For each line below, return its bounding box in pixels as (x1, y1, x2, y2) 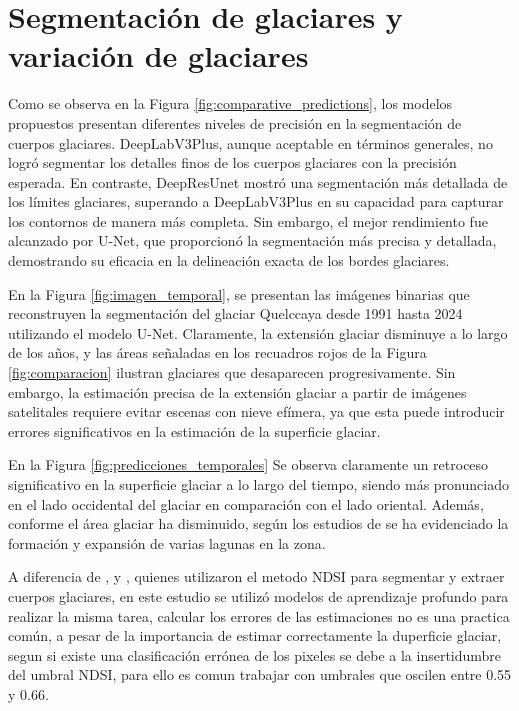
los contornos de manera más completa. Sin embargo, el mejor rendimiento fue (8, 210, 488, 231)
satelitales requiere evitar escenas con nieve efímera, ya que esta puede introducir (8, 401, 505, 422)
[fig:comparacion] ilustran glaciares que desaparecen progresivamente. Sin (8, 362, 456, 383)
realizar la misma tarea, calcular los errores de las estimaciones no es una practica (8, 605, 510, 626)
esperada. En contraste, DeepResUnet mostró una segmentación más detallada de (8, 171, 508, 192)
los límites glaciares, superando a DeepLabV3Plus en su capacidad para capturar (8, 191, 504, 212)
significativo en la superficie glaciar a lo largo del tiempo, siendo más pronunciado (8, 474, 509, 494)
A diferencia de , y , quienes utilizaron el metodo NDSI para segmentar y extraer (8, 566, 505, 587)
